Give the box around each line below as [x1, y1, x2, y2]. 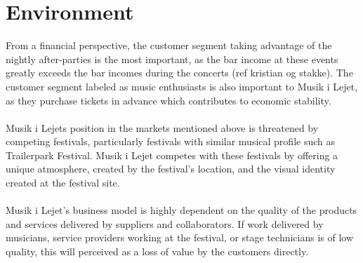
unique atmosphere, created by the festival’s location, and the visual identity [6, 161, 336, 176]
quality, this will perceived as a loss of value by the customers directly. [6, 244, 309, 259]
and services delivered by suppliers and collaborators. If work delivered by [6, 216, 324, 231]
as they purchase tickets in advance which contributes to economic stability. [6, 93, 331, 107]
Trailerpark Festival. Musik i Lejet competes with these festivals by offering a [6, 147, 338, 162]
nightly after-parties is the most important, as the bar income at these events [6, 51, 338, 66]
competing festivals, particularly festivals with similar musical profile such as [6, 134, 335, 149]
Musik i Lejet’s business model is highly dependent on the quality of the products [6, 203, 357, 217]
